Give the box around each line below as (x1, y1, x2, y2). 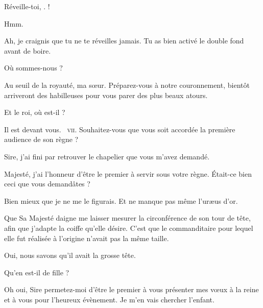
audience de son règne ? (4, 134, 79, 145)
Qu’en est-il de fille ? (4, 267, 69, 277)
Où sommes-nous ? (4, 62, 63, 73)
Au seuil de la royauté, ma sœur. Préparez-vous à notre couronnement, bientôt (4, 79, 250, 90)
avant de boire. (4, 45, 51, 56)
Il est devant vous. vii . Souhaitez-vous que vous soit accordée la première (4, 124, 235, 134)
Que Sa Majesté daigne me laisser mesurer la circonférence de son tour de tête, (4, 212, 251, 223)
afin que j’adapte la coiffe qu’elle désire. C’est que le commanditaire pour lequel (4, 222, 253, 233)
